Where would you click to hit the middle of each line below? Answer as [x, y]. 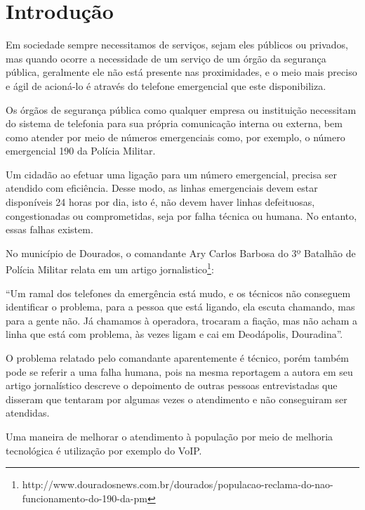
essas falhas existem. [49, 229]
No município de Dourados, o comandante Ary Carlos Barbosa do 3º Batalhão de [181, 253]
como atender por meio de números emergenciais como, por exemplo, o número [175, 137]
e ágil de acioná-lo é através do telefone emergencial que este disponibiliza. [166, 85]
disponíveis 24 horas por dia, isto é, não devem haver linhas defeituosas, [160, 202]
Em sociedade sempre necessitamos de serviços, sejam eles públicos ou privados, [177, 45]
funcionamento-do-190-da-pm [85, 498]
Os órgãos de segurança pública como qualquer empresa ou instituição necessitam [181, 109]
